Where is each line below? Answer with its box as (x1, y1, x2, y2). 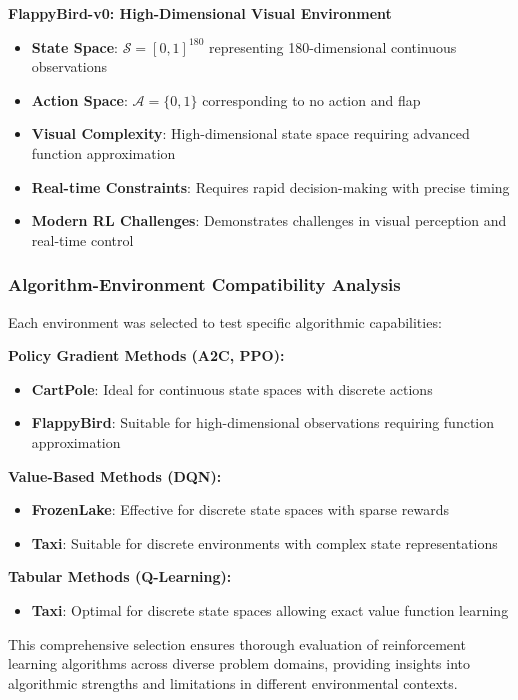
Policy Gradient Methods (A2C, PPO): (8, 345, 285, 366)
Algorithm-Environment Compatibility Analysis (8, 272, 401, 297)
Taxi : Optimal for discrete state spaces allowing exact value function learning (31, 599, 509, 620)
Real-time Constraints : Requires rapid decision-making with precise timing (31, 176, 510, 197)
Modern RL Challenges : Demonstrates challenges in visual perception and (31, 210, 507, 231)
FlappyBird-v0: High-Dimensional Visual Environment (8, 3, 392, 23)
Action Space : (31, 89, 128, 110)
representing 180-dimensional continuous (209, 36, 457, 57)
